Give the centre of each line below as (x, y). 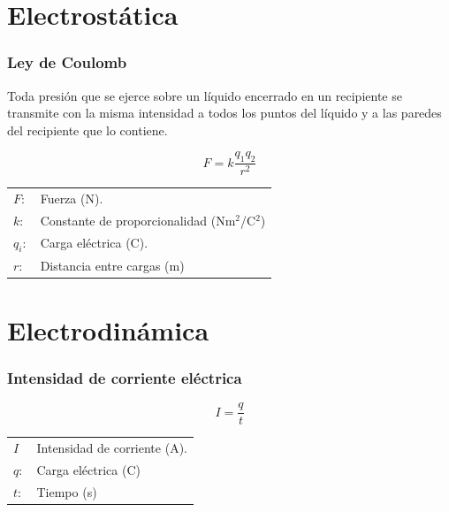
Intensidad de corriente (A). (112, 448)
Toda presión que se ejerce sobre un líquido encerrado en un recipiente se (205, 95)
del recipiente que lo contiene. (88, 130)
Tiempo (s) (67, 491)
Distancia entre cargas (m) (112, 265)
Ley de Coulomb (67, 62)
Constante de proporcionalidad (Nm (138, 220)
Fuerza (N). (72, 198)
